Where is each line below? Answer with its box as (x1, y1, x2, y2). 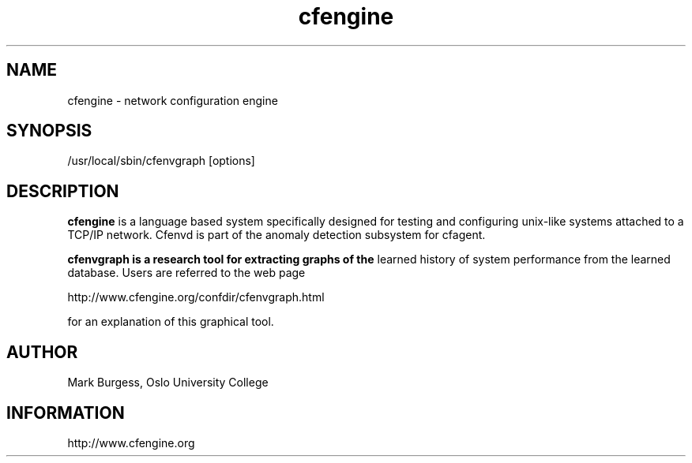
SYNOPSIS (6, 121, 92, 141)
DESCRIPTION (6, 181, 119, 201)
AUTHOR (6, 342, 78, 362)
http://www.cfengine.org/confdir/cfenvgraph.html (67, 290, 325, 304)
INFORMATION (6, 402, 125, 423)
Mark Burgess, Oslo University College (67, 375, 269, 390)
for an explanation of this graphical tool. (67, 315, 274, 329)
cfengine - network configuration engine (67, 93, 278, 107)
